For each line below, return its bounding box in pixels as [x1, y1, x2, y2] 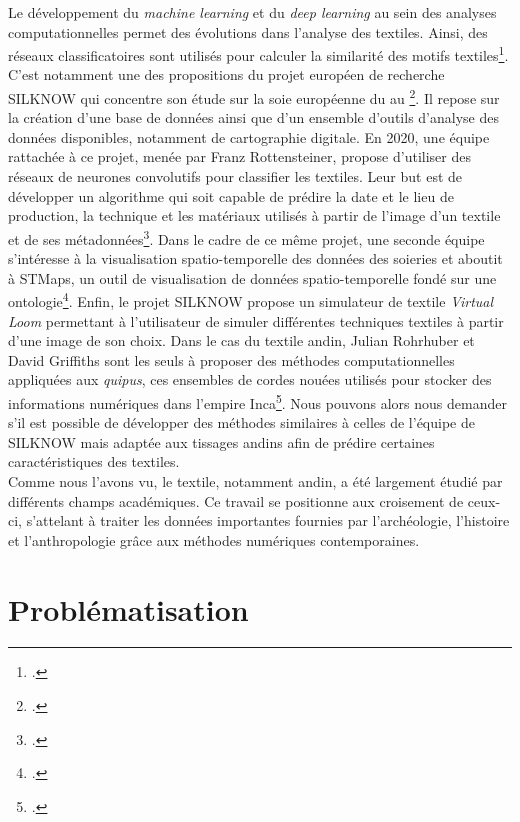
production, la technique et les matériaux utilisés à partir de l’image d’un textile [8, 205, 501, 226]
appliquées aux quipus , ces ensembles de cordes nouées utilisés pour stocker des [8, 369, 492, 390]
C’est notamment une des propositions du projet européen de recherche [8, 64, 445, 85]
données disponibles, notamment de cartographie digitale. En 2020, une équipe [8, 126, 490, 147]
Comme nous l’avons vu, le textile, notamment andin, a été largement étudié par [8, 470, 503, 491]
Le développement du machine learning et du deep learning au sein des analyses [8, 2, 497, 22]
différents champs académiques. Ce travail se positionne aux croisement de [8, 490, 464, 511]
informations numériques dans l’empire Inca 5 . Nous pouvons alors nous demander [8, 389, 507, 413]
